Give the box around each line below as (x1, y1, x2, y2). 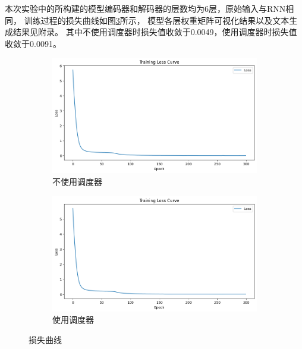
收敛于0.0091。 (5, 37, 61, 49)
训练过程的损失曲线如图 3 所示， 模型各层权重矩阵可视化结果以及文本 (24, 14, 290, 26)
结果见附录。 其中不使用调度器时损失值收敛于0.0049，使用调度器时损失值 (12, 26, 297, 38)
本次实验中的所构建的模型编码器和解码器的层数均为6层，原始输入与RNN (5, 2, 286, 14)
